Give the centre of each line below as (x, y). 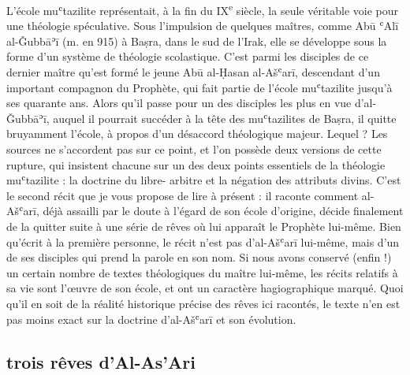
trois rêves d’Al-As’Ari (101, 361)
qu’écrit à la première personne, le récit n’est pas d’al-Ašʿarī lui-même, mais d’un (203, 241)
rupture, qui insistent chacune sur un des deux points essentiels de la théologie (196, 164)
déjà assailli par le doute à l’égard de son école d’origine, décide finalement (223, 211)
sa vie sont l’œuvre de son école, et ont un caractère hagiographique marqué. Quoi (205, 288)
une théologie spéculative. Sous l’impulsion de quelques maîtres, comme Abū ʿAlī (203, 26)
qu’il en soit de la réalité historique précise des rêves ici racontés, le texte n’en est (203, 303)
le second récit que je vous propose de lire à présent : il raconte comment (183, 195)
